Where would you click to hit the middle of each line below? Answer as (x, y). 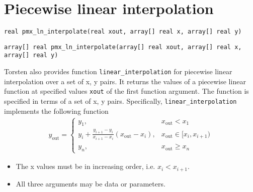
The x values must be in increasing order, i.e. (86, 166)
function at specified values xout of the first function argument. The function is (126, 91)
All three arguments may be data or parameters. (91, 183)
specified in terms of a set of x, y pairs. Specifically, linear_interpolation (120, 101)
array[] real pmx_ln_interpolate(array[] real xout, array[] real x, (123, 47)
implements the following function (56, 111)
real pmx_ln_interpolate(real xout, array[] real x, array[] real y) (123, 32)
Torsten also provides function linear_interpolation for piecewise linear (118, 71)
